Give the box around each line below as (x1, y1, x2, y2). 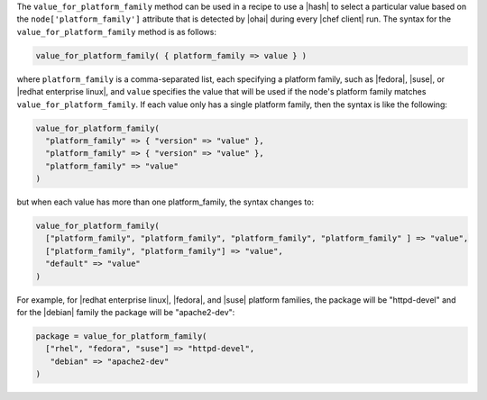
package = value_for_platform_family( (35, 331, 207, 341)
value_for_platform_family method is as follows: (16, 26, 216, 37)
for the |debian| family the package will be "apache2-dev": (16, 306, 235, 317)
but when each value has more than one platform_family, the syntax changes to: (16, 196, 315, 207)
